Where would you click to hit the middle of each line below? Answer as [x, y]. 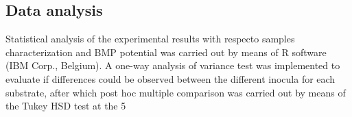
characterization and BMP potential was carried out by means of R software [166, 52]
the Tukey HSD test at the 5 [66, 106]
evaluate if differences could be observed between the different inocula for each [171, 78]
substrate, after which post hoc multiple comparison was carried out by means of [176, 92]
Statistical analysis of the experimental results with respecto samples [150, 39]
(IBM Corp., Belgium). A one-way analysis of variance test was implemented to [173, 65]
